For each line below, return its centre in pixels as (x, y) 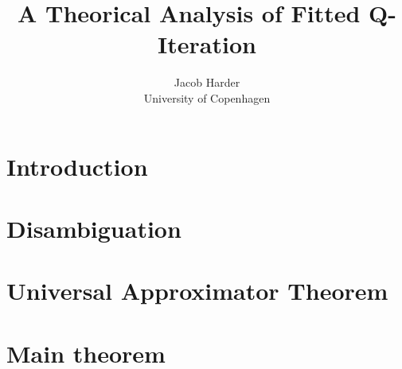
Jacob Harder (207, 82)
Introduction (77, 166)
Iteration (207, 44)
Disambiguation (94, 228)
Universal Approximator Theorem (197, 291)
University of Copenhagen (207, 97)
